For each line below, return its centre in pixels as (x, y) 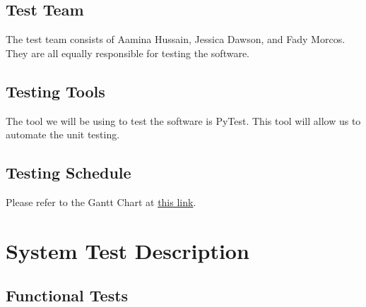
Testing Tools (55, 91)
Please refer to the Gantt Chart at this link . (101, 201)
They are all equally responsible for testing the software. (128, 53)
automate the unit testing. (63, 134)
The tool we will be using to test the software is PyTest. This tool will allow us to (183, 120)
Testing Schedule (69, 173)
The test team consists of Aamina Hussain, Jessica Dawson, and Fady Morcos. (176, 39)
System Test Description (128, 250)
